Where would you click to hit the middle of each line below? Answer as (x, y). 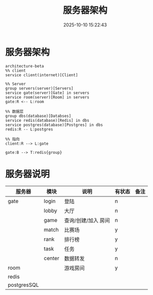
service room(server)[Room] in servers (47, 97)
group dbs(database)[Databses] (38, 116)
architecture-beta (25, 66)
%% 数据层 (14, 111)
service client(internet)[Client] (42, 75)
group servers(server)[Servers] (39, 88)
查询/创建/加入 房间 (87, 220)
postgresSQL (23, 285)
